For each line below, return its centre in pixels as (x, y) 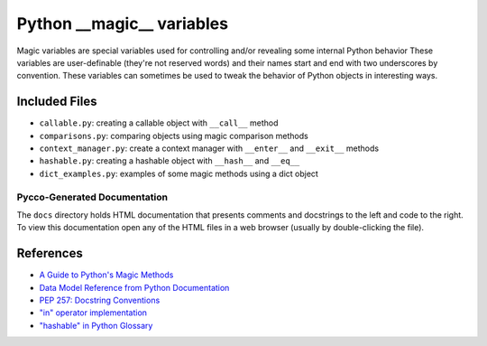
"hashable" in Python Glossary (96, 325)
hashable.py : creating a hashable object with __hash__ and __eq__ (170, 161)
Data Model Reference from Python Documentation (134, 287)
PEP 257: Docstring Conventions (100, 300)
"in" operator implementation (93, 313)
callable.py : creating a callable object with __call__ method (159, 123)
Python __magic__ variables (123, 23)
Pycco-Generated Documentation (92, 197)
